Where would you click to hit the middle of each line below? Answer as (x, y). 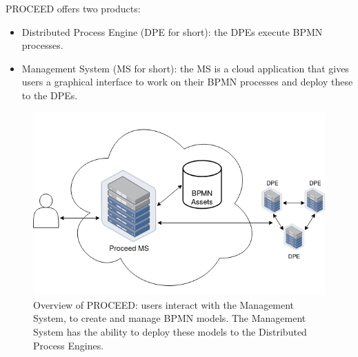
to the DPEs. (50, 95)
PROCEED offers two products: (73, 8)
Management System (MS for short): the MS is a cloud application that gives (185, 68)
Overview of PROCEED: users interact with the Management (164, 304)
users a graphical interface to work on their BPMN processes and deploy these (187, 82)
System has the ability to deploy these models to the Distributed (170, 332)
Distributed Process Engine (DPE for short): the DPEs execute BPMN (172, 31)
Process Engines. (69, 345)
